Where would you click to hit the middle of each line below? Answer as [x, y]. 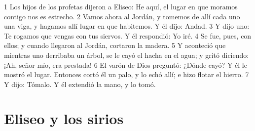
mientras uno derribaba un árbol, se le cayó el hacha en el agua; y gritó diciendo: [127, 55]
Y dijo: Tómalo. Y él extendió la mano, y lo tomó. [80, 84]
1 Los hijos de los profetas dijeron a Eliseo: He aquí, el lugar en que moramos [121, 6]
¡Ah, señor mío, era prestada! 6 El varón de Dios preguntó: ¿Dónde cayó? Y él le [126, 65]
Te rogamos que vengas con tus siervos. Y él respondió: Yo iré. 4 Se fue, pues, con [128, 35]
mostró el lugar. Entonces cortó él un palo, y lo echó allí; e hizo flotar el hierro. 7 [127, 74]
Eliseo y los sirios [64, 118]
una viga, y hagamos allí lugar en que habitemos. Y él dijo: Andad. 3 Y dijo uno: [127, 26]
